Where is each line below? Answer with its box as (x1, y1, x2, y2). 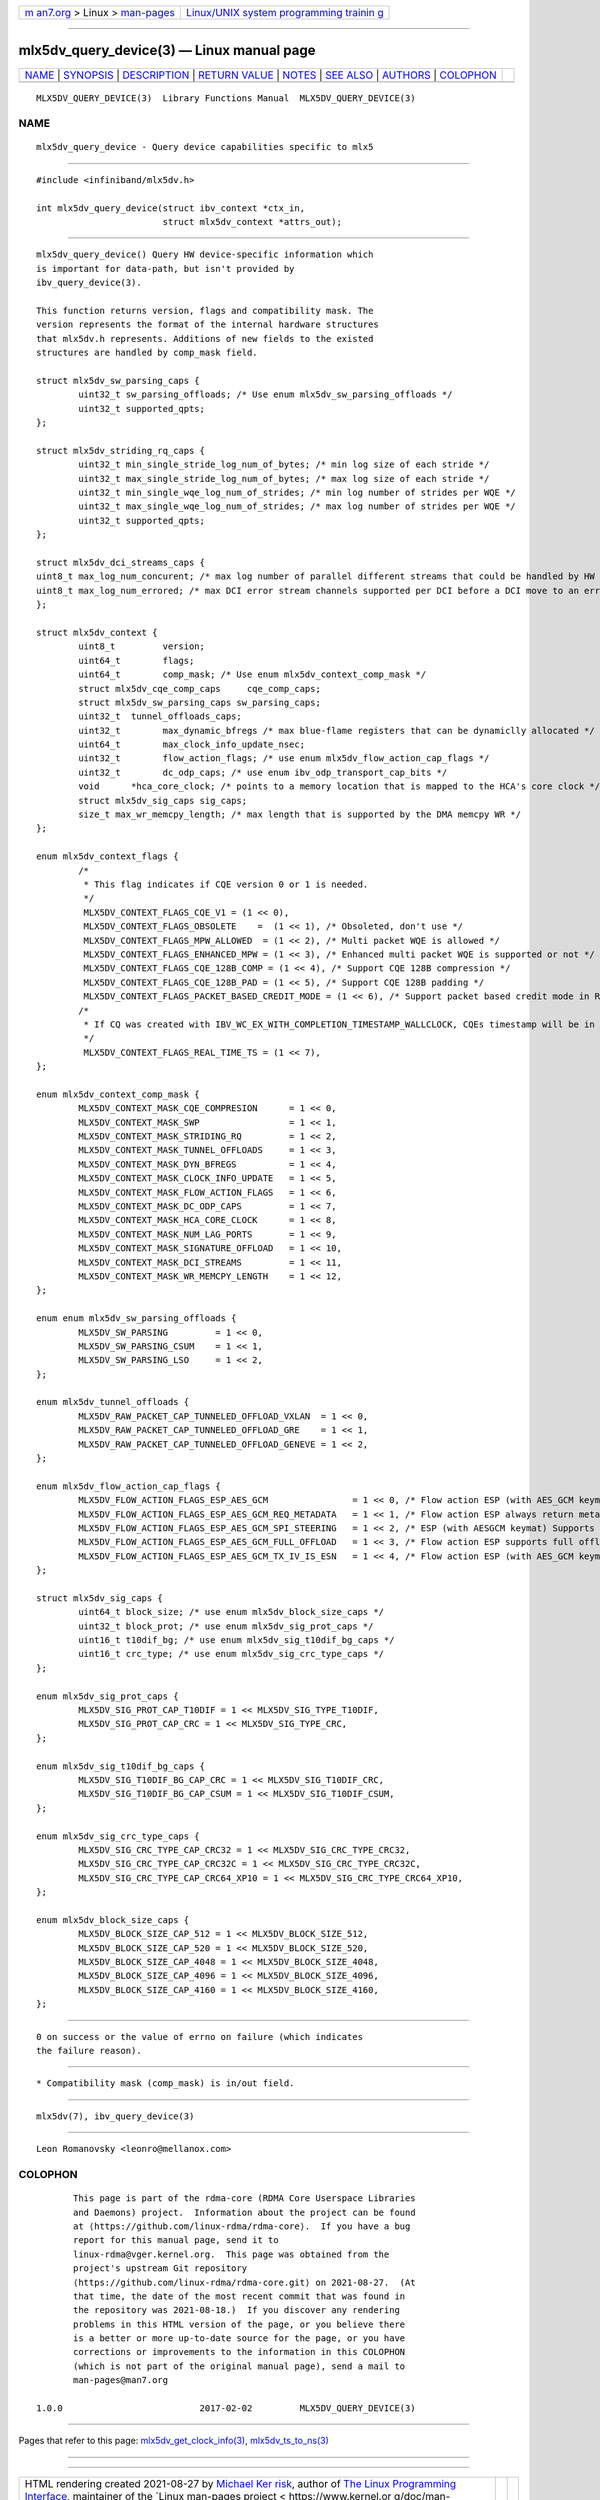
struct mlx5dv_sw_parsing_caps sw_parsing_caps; (78, 696, 322, 708)
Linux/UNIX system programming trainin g (186, 6, 384, 19)
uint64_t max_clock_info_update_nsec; (78, 739, 305, 750)
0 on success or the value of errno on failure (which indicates (36, 2031, 364, 2042)
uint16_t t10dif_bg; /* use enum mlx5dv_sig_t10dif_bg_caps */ (78, 1635, 395, 1646)
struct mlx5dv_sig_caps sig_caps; (78, 795, 248, 806)
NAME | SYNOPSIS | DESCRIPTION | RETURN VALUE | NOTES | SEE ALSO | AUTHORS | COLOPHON (24, 68, 497, 82)
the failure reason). (36, 2045, 142, 2057)
